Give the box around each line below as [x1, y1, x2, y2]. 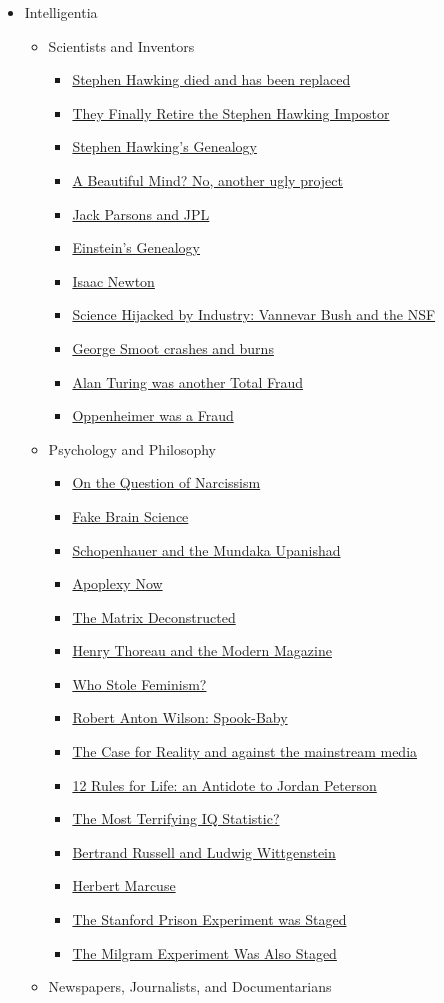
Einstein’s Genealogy [72, 237, 201, 258]
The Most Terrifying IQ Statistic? [72, 808, 280, 829]
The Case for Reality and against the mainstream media [72, 741, 418, 762]
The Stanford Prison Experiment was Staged [72, 909, 347, 930]
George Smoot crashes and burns [72, 337, 274, 358]
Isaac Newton [72, 270, 155, 291]
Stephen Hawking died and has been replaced [72, 69, 351, 90]
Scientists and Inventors [48, 35, 195, 56]
